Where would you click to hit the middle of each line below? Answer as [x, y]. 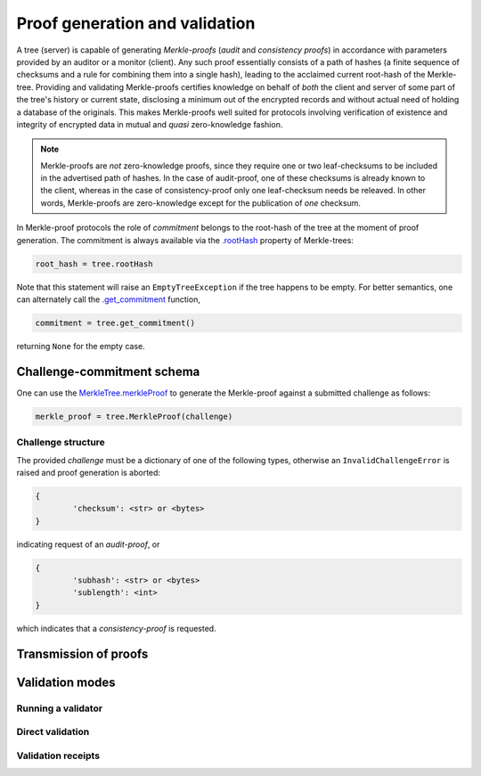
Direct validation [53, 732]
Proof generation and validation [136, 23]
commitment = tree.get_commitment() [115, 323]
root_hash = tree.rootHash [94, 264]
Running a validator [59, 708]
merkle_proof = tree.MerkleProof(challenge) [134, 416]
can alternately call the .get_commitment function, [108, 299]
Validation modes [66, 682]
